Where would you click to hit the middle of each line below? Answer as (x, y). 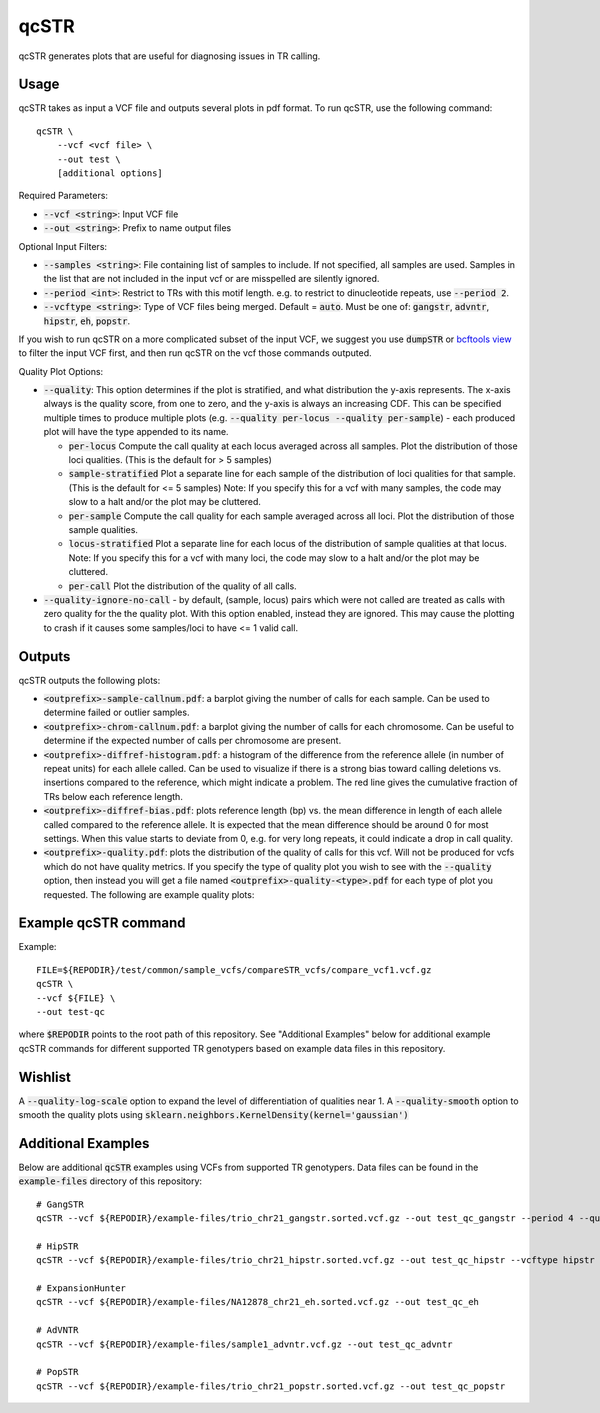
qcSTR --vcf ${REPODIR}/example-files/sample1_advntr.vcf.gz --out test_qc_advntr (244, 1344)
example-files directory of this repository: (110, 1181)
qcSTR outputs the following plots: (89, 680)
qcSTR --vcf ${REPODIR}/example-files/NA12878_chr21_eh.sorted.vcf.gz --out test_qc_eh (258, 1302)
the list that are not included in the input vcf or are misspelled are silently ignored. (211, 279)
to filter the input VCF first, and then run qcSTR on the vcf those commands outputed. (195, 353)
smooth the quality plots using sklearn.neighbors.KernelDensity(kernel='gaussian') (213, 1115)
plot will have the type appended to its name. (136, 432)
